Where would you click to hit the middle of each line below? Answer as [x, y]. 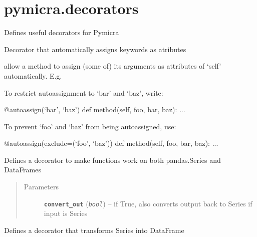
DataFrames [23, 170]
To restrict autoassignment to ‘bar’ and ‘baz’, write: [84, 92]
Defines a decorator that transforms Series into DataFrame [94, 230]
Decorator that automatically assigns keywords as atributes [95, 49]
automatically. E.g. [33, 75]
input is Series [66, 213]
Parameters [41, 187]
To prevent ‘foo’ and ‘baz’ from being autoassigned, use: [90, 126]
